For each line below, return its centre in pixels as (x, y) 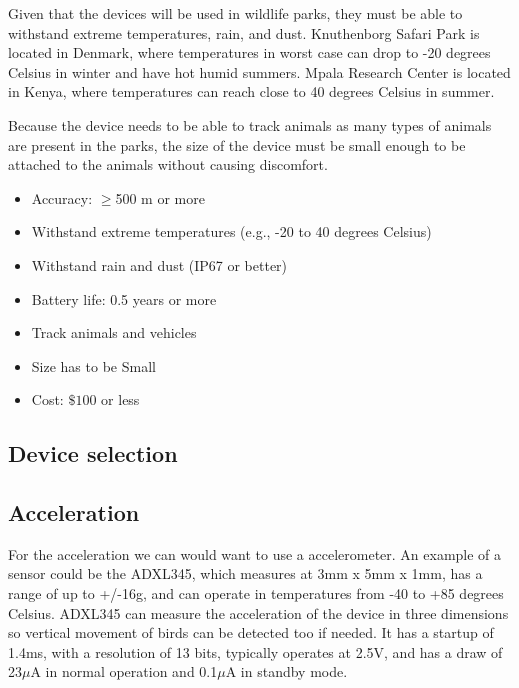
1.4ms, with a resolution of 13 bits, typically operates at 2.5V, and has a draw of (255, 651)
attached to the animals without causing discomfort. (168, 164)
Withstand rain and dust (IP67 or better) (159, 264)
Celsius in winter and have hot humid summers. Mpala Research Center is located (259, 71)
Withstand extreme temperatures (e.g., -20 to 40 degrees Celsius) (231, 231)
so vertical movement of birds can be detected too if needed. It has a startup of (251, 632)
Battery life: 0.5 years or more (124, 298)
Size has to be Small (93, 365)
